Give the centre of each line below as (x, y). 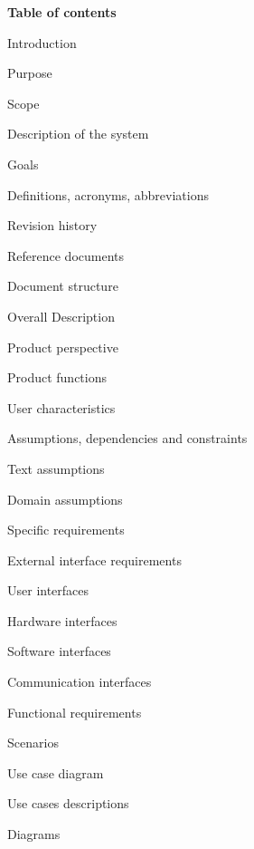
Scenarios (33, 743)
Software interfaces (59, 651)
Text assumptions (56, 468)
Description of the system (78, 134)
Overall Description (61, 316)
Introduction (42, 42)
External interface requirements (94, 560)
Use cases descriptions (68, 803)
